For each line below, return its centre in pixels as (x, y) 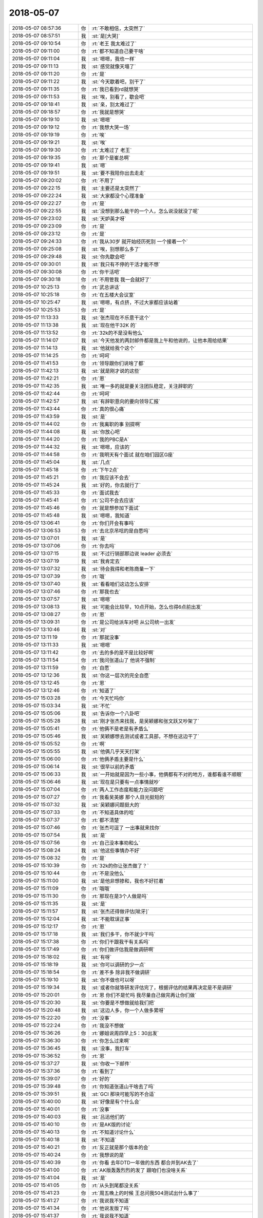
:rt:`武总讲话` (106, 287)
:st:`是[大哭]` (106, 36)
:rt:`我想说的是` (109, 1155)
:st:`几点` (102, 462)
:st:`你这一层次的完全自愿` (121, 675)
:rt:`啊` (99, 744)
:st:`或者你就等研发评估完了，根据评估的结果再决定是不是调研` (162, 988)
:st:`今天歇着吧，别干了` (119, 81)
